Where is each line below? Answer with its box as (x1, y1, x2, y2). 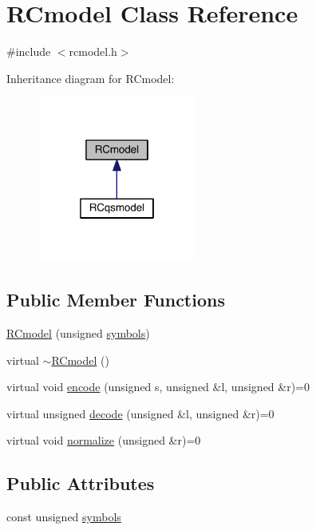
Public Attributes (6, 471, 155, 496)
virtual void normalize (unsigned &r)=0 (6, 432, 201, 449)
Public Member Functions (6, 287, 225, 312)
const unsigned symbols (6, 508, 121, 525)
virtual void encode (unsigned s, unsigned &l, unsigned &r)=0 (6, 378, 310, 395)
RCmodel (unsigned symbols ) (6, 325, 150, 342)
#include (6, 43, 51, 60)
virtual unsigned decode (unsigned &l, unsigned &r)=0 (6, 405, 275, 421)
